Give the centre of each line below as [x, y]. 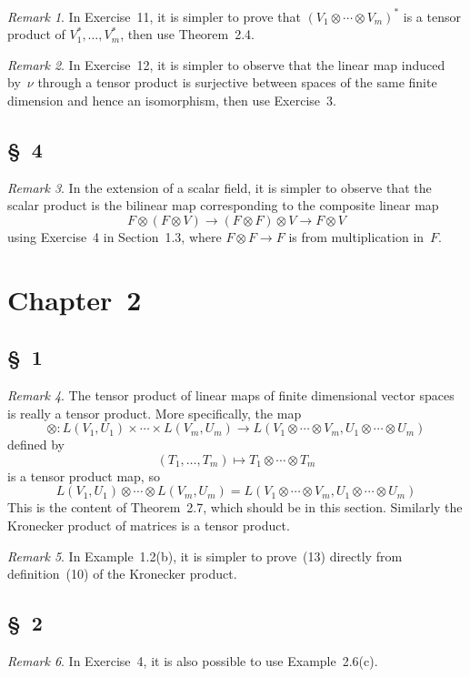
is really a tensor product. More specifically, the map [155, 413]
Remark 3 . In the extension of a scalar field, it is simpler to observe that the [220, 187]
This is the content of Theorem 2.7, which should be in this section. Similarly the [235, 507]
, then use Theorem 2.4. [188, 34]
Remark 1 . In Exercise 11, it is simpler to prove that [154, 16]
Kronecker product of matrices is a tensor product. [149, 525]
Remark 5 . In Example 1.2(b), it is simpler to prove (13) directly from [205, 556]
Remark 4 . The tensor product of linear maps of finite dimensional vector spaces [231, 395]
